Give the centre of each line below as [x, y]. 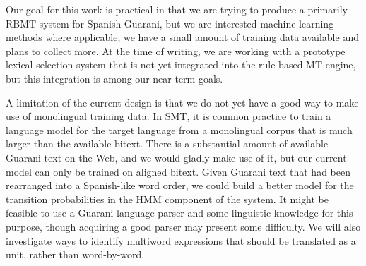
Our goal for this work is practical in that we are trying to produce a [155, 9]
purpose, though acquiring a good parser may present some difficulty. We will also [183, 226]
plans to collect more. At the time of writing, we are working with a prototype [176, 50]
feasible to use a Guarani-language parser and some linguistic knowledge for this [179, 213]
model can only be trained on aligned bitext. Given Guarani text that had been [178, 171]
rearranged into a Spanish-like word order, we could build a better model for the [180, 185]
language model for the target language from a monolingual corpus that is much [179, 129]
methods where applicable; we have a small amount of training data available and [182, 37]
